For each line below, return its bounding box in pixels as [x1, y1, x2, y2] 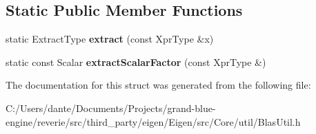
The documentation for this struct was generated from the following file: [6, 78, 311, 92]
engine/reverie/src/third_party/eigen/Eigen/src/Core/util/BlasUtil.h [6, 114, 301, 129]
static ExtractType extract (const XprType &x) [6, 32, 214, 46]
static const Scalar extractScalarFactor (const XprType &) [6, 54, 266, 69]
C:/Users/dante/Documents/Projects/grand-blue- [6, 100, 216, 115]
